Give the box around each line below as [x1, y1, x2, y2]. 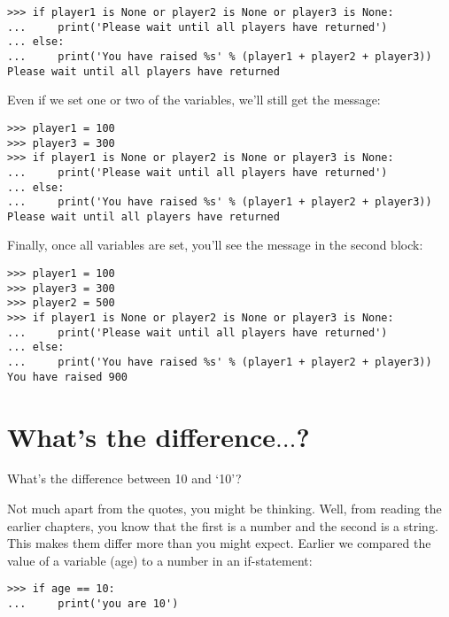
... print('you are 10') [7, 598, 179, 611]
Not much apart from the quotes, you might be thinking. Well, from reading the [7, 499, 442, 518]
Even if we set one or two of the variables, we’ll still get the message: [7, 90, 381, 109]
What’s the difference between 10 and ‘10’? [7, 469, 242, 488]
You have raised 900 [7, 370, 128, 383]
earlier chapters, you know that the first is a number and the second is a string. [7, 516, 438, 535]
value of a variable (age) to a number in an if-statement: [7, 551, 313, 569]
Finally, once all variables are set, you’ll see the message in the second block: [7, 235, 423, 254]
